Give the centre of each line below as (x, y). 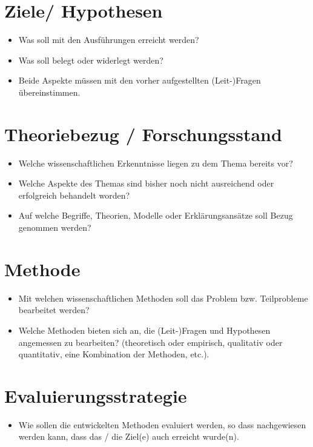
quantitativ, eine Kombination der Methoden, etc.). (114, 354)
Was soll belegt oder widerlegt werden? (91, 60)
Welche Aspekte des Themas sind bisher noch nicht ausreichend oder (146, 183)
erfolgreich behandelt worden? (74, 195)
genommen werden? (55, 227)
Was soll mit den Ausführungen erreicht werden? (109, 40)
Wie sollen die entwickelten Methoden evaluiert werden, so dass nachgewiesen (162, 424)
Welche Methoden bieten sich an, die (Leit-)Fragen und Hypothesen (144, 330)
